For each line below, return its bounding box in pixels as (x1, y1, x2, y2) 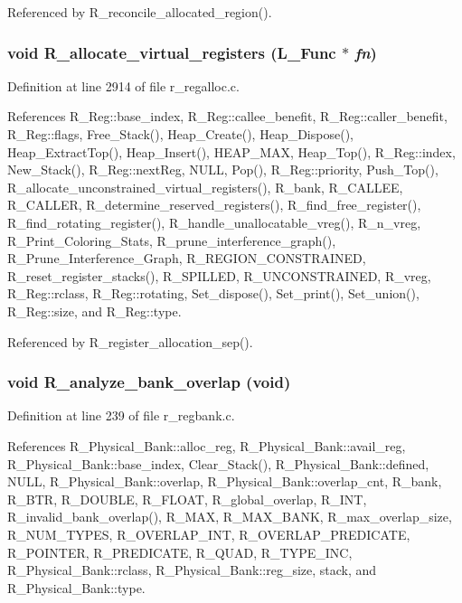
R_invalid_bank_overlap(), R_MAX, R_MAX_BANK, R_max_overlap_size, (7, 507, 452, 526)
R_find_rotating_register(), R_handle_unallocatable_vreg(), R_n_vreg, (7, 212, 421, 231)
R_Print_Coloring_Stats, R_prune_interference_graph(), (7, 231, 336, 250)
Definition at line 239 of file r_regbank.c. (7, 406, 235, 425)
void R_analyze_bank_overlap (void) (7, 371, 291, 393)
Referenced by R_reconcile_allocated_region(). (7, 3, 272, 21)
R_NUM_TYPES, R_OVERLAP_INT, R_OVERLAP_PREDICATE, (7, 524, 410, 543)
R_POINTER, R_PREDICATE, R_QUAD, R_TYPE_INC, (7, 542, 353, 561)
